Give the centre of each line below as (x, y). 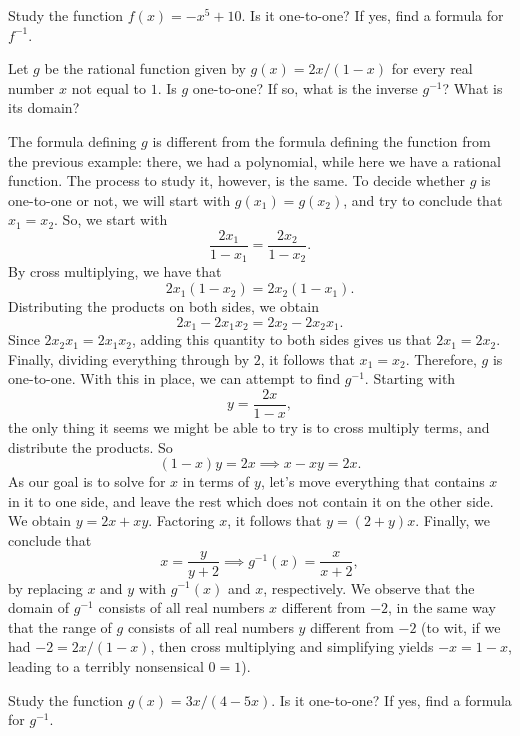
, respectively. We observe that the (369, 587)
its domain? (44, 107)
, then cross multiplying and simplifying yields (292, 646)
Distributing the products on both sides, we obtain (163, 306)
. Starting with (410, 378)
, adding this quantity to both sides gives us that (282, 339)
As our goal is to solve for (87, 481)
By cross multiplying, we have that (115, 271)
